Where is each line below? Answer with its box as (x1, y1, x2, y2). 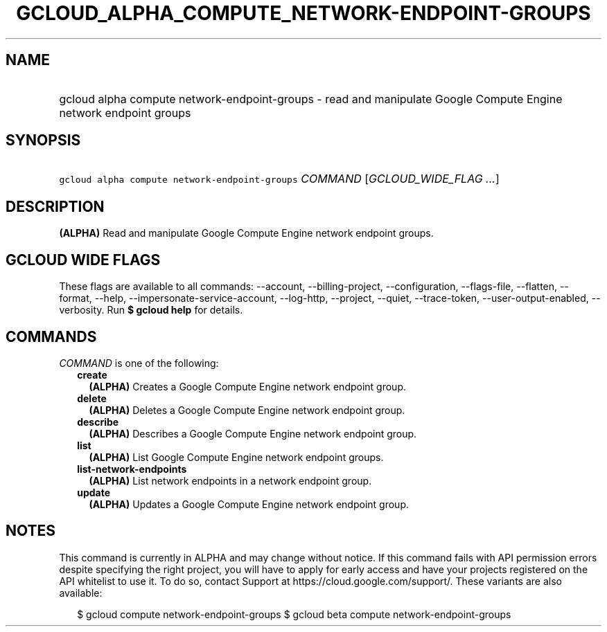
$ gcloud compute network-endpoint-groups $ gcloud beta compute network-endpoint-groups (77, 608, 511, 620)
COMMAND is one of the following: (59, 356, 219, 369)
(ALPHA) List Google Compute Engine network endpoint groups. (89, 451, 384, 463)
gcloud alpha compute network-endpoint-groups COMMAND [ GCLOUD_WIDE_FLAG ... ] (59, 172, 500, 186)
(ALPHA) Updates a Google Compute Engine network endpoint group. (89, 498, 409, 510)
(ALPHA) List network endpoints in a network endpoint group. (89, 474, 372, 487)
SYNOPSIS (6, 132, 81, 150)
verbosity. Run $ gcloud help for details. (59, 304, 243, 316)
